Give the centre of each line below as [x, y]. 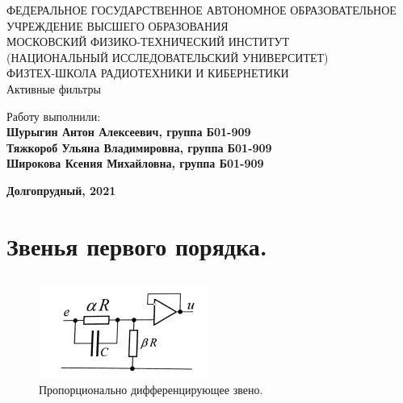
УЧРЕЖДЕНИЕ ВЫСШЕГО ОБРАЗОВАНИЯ [118, 25]
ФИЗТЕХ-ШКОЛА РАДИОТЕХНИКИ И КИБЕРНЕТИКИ [148, 73]
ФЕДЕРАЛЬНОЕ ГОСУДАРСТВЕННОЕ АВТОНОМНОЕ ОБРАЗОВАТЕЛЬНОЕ [201, 10]
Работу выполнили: [54, 116]
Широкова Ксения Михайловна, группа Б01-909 [135, 163]
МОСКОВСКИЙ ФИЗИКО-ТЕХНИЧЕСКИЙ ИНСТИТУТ [148, 42]
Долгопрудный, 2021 [61, 190]
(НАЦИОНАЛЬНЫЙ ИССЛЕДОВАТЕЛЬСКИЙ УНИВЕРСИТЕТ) [168, 57]
